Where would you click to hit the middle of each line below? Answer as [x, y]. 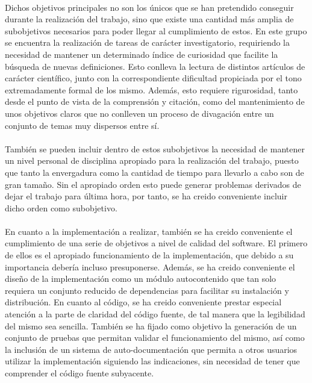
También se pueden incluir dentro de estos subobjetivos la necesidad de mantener [155, 148]
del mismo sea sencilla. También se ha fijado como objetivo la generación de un [151, 325]
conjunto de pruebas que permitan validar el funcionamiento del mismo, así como [155, 338]
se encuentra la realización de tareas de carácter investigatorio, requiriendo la [148, 42]
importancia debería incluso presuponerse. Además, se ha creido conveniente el [150, 266]
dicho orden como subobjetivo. [61, 207]
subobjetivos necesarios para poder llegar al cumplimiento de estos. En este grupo [156, 30]
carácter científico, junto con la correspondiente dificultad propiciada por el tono [153, 78]
